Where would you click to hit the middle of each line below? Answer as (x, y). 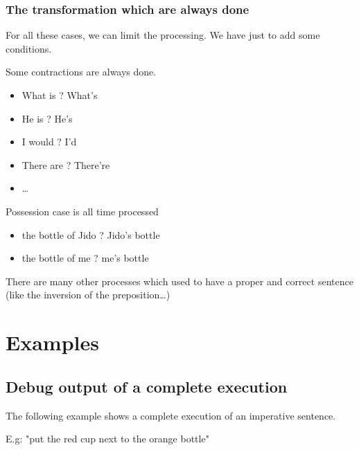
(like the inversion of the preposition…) (88, 295)
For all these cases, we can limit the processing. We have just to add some (163, 35)
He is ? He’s (47, 118)
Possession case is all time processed (82, 211)
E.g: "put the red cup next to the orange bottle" (107, 439)
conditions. (29, 48)
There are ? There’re (66, 164)
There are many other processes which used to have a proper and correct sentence (179, 281)
